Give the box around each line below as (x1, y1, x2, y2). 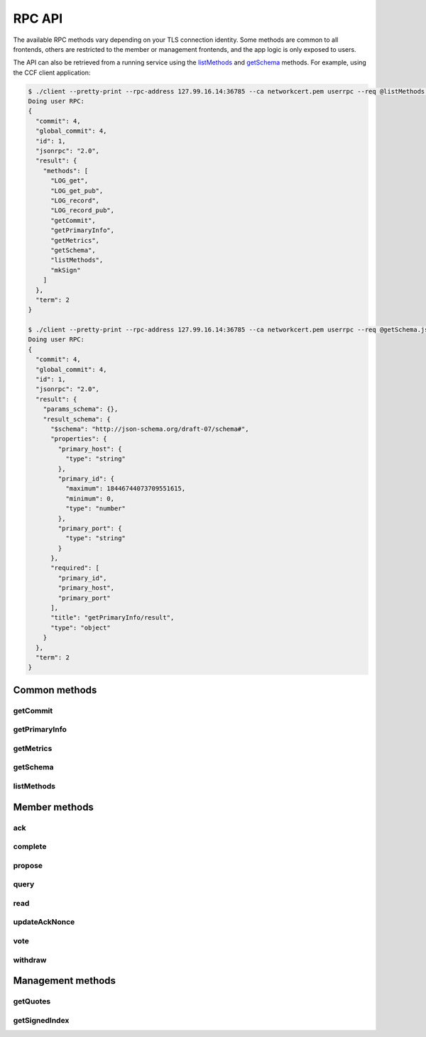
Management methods (13, 975, 116, 987)
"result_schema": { (43, 415, 111, 423)
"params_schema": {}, (43, 405, 119, 413)
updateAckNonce (13, 917, 75, 927)
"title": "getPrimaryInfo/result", (50, 614, 175, 622)
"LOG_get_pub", (50, 187, 104, 194)
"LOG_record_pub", (50, 207, 115, 214)
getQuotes (13, 997, 51, 1006)
